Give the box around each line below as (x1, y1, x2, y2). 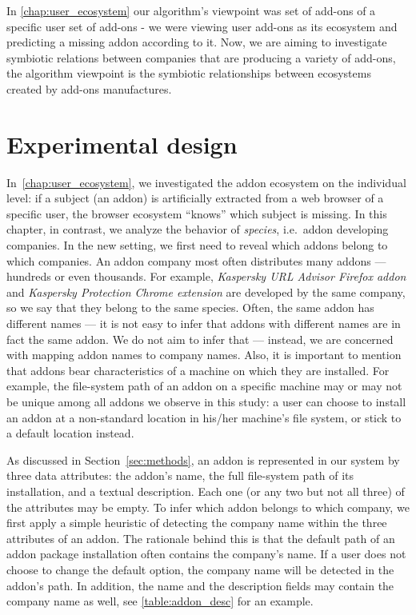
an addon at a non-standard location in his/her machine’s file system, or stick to (6, 409, 402, 425)
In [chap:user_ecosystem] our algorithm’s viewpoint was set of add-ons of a (6, 2, 376, 18)
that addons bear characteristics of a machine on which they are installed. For (6, 361, 390, 378)
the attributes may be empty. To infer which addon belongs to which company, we (6, 498, 410, 515)
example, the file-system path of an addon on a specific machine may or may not (6, 377, 402, 394)
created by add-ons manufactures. (6, 80, 172, 97)
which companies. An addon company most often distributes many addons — (6, 252, 386, 269)
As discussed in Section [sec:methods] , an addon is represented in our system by (6, 451, 400, 468)
